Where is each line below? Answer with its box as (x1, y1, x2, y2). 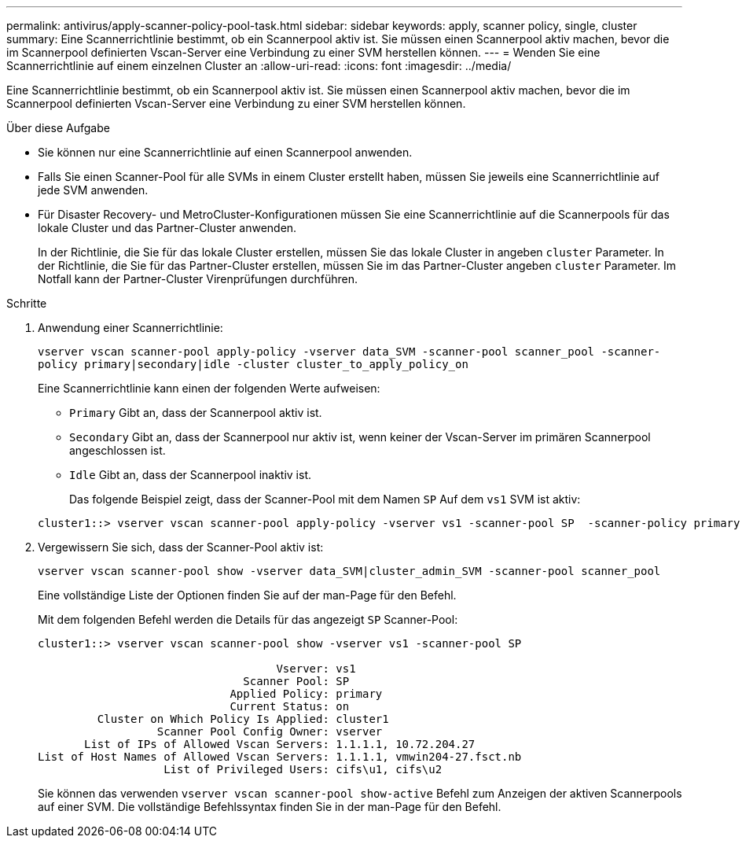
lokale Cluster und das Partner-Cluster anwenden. (38, 221, 297, 234)
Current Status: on (230, 700, 350, 713)
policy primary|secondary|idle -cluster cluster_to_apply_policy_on (38, 358, 468, 370)
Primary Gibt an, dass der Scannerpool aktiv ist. (69, 406, 322, 419)
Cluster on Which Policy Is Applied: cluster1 (97, 713, 389, 725)
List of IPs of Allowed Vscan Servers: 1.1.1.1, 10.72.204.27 (84, 738, 476, 750)
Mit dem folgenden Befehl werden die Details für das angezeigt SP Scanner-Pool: (38, 613, 458, 626)
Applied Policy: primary (230, 687, 383, 700)
